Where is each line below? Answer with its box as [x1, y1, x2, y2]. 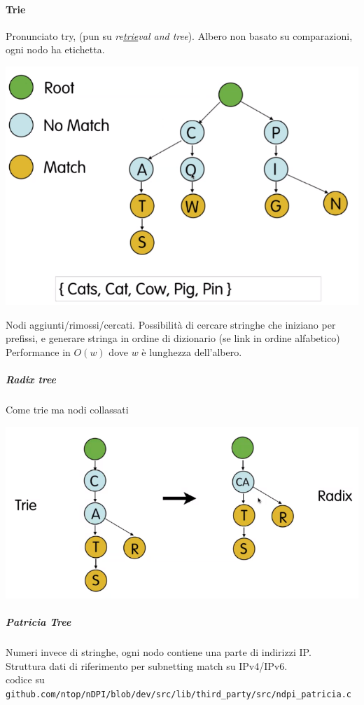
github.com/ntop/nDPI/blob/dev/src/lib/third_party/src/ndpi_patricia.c [6, 689, 351, 699]
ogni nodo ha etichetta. [6, 42, 105, 57]
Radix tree [6, 372, 57, 387]
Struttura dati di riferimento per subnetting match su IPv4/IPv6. [6, 658, 288, 673]
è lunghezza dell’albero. [141, 344, 242, 359]
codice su [6, 672, 45, 687]
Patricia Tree [6, 615, 71, 629]
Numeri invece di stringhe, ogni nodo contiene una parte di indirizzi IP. [6, 645, 311, 659]
